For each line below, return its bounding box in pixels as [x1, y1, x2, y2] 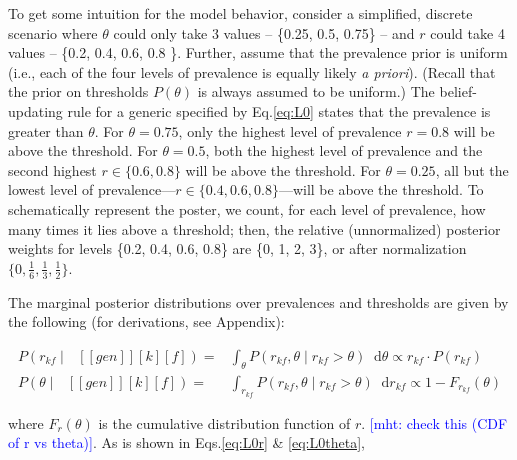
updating [8, 100, 63, 121]
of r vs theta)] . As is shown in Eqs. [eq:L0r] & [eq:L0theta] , [8, 432, 365, 453]
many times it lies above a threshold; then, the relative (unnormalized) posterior [8, 218, 501, 239]
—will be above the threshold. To [278, 179, 484, 200]
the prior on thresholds [8, 81, 149, 102]
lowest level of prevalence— [8, 179, 176, 200]
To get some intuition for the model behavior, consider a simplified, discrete [8, 3, 473, 23]
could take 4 [430, 22, 505, 43]
